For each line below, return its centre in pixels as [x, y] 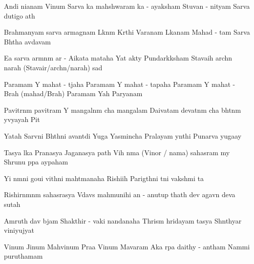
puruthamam [23, 256]
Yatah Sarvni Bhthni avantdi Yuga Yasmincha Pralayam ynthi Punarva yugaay [123, 135]
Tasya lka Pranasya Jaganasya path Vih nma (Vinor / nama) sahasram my [117, 152]
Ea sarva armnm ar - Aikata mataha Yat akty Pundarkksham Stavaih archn [118, 58]
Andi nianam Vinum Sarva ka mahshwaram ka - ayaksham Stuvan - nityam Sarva [127, 6]
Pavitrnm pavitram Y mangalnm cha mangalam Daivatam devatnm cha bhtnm [123, 110]
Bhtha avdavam [27, 41]
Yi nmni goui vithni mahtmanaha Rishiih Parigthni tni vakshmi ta [104, 178]
